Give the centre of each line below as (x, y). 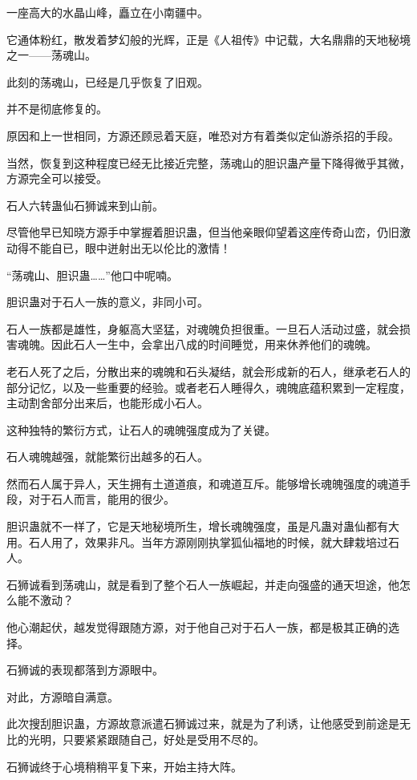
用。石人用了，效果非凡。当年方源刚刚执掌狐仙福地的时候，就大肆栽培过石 (203, 542)
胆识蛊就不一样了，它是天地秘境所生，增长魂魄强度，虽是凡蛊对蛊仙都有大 (203, 526)
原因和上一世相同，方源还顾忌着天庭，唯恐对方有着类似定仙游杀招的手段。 (203, 135)
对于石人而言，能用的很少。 (101, 499)
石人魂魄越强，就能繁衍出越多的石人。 (107, 457)
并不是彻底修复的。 (57, 109)
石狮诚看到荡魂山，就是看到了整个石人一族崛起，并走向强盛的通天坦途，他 (203, 584)
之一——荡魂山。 (51, 55)
